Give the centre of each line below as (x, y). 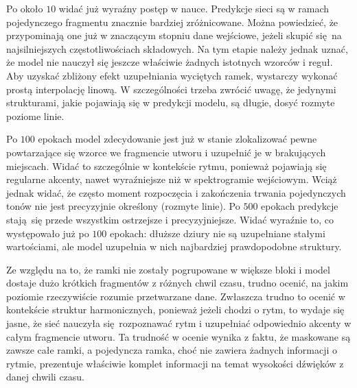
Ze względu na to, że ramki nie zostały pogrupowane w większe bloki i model (168, 269)
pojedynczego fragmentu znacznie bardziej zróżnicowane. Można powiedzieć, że (172, 22)
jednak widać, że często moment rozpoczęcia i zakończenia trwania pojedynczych (176, 192)
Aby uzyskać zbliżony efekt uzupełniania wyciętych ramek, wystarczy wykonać (172, 75)
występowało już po (48, 233)
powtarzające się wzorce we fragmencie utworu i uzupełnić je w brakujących (166, 152)
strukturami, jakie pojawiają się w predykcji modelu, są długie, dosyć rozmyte (171, 102)
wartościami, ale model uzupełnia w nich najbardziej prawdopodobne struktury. (174, 246)
